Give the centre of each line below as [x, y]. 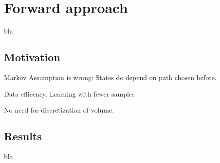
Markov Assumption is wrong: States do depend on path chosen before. [110, 77]
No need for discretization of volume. [59, 110]
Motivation [32, 57]
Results [23, 136]
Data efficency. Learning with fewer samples [69, 93]
